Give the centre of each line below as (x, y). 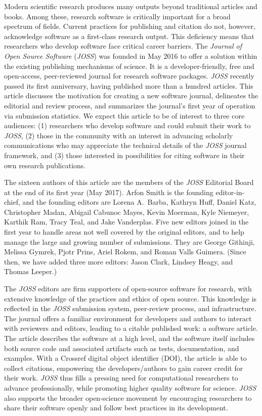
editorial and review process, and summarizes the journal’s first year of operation (130, 105)
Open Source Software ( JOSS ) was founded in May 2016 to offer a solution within (131, 55)
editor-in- (230, 192)
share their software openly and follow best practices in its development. (116, 408)
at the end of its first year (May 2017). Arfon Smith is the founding (109, 192)
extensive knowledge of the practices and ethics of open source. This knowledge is (130, 298)
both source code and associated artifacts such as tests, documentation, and (122, 348)
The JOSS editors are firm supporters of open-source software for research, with (128, 289)
